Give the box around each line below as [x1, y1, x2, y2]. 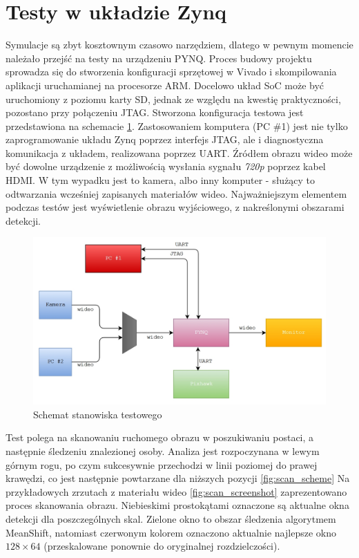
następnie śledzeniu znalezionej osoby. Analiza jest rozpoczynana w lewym [6, 444, 320, 458]
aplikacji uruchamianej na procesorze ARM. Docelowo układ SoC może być [6, 77, 324, 92]
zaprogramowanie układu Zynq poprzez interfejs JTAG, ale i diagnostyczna [6, 132, 324, 147]
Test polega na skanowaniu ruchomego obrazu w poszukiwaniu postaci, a [6, 430, 314, 445]
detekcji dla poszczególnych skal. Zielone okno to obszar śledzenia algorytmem [6, 512, 336, 526]
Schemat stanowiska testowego [33, 407, 162, 421]
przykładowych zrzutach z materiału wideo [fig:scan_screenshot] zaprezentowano [6, 484, 347, 499]
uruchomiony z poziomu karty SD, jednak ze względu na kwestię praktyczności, [6, 91, 341, 106]
